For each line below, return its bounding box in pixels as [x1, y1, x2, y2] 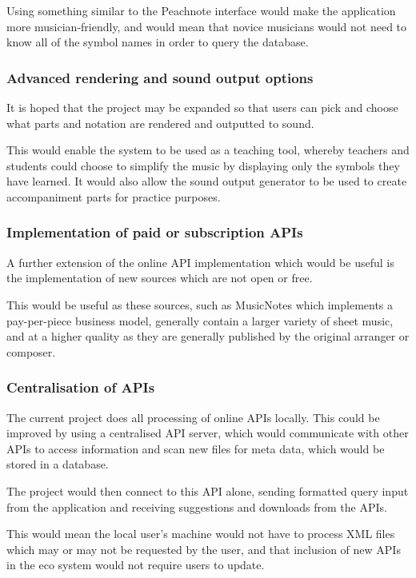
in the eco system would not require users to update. [6, 556, 265, 573]
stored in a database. [6, 456, 109, 472]
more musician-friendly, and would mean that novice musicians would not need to [6, 18, 407, 34]
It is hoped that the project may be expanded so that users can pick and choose [6, 99, 398, 115]
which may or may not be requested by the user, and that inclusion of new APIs [6, 540, 401, 557]
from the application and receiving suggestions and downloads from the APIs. [6, 498, 387, 515]
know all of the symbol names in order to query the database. [6, 34, 309, 50]
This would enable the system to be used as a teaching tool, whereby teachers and [6, 142, 410, 158]
